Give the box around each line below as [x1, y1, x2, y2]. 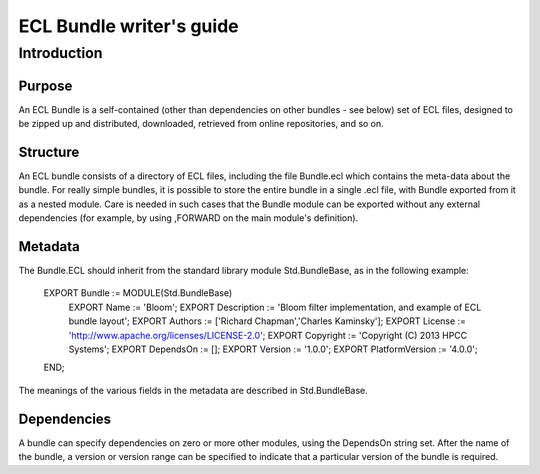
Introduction [18, 44, 103, 62]
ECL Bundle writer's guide [18, 15, 239, 37]
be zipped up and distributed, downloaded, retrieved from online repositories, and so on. [18, 118, 384, 130]
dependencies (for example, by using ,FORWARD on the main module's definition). [18, 212, 359, 224]
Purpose [18, 77, 73, 94]
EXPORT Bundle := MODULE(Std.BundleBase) [43, 287, 233, 299]
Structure [18, 143, 80, 160]
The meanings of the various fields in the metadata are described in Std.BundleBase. [18, 384, 369, 396]
